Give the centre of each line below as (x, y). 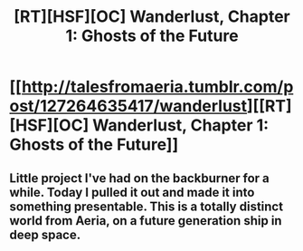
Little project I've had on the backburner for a (139, 178)
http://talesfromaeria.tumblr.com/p (157, 87)
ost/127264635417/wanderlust (128, 106)
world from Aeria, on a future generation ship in (146, 221)
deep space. (45, 234)
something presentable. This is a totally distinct (146, 206)
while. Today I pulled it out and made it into (132, 192)
